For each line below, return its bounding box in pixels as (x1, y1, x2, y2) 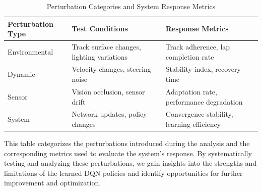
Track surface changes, (72, 41, 141, 52)
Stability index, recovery (165, 64, 241, 74)
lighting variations (72, 51, 128, 62)
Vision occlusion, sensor (72, 86, 145, 97)
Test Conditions (72, 23, 128, 34)
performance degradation (165, 96, 243, 107)
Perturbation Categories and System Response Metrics (46, 1, 216, 11)
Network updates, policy (72, 109, 147, 119)
